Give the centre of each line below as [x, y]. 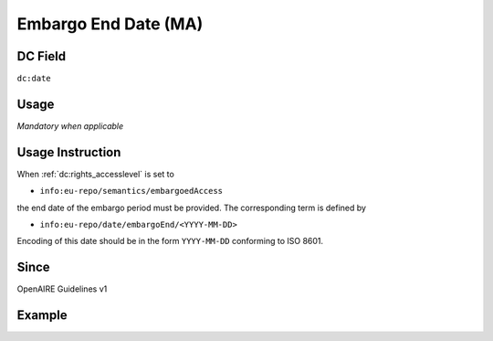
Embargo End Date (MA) [110, 24]
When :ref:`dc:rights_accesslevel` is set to [96, 174]
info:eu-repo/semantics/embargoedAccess [131, 191]
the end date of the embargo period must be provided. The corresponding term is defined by [192, 208]
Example [42, 315]
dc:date [34, 79]
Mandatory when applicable [70, 126]
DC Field [42, 56]
